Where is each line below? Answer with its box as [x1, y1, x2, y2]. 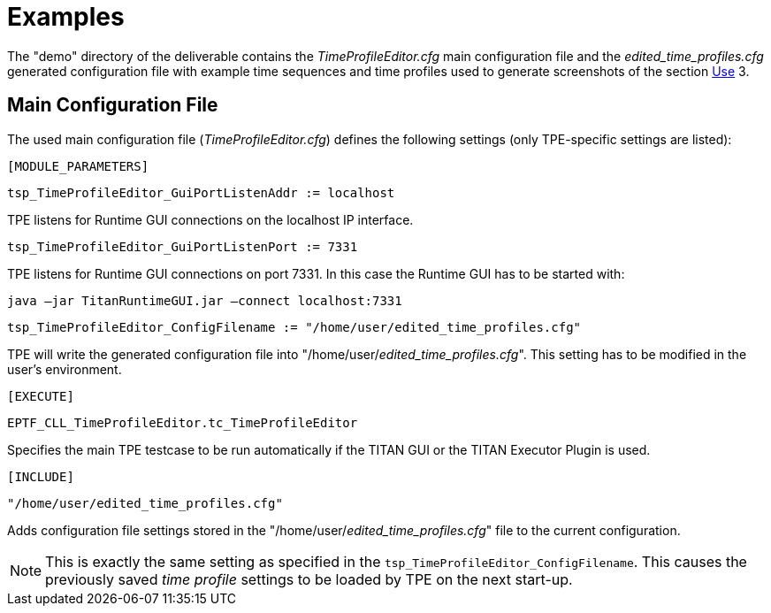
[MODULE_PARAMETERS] [7, 158, 149, 173]
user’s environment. [7, 361, 122, 377]
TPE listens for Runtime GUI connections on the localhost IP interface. [7, 211, 414, 227]
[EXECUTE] [7, 388, 74, 403]
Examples [7, 2, 125, 32]
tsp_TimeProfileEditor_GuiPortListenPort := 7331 [7, 239, 358, 254]
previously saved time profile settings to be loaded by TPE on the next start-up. [45, 570, 573, 588]
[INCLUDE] [7, 469, 74, 484]
